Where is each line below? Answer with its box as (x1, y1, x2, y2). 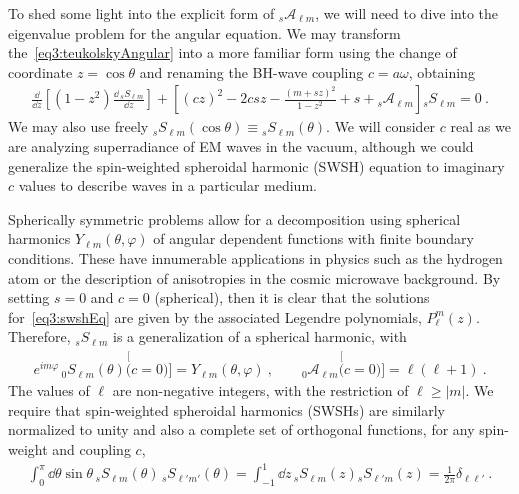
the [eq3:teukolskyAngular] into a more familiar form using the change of (8, 42, 457, 63)
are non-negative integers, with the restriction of (112, 380, 409, 401)
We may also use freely (8, 116, 149, 137)
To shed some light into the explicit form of (8, 3, 275, 23)
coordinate (8, 61, 73, 82)
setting (8, 287, 50, 308)
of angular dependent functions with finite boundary (153, 228, 474, 249)
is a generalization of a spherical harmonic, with (113, 326, 407, 347)
